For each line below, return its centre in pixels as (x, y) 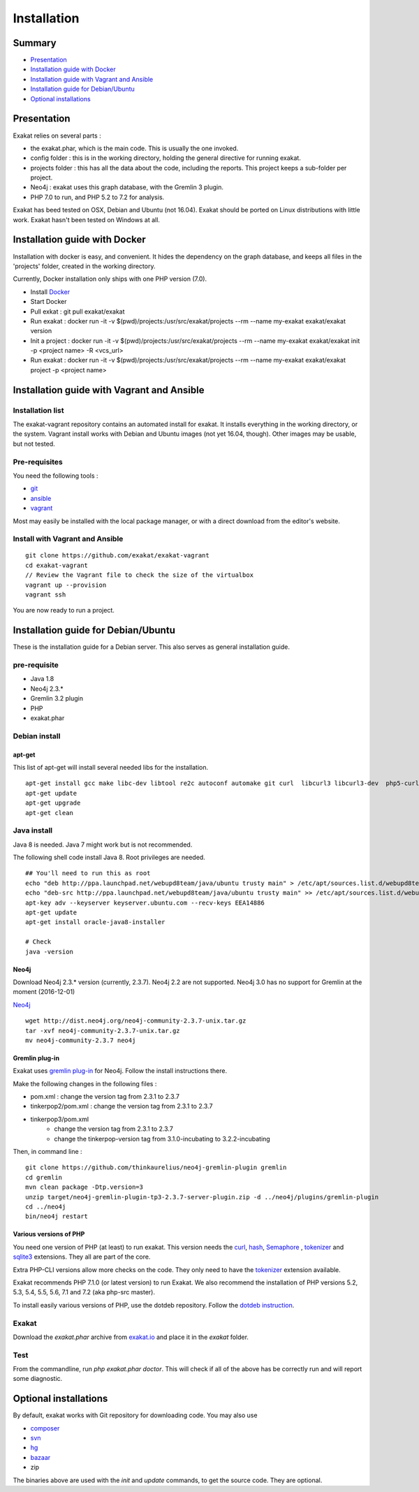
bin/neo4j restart (57, 1216)
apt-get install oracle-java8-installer (95, 922)
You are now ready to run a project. (64, 610)
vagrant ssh (46, 595)
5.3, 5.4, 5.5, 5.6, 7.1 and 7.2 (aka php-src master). (84, 1292)
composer (45, 1428)
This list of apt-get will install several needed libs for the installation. (111, 767)
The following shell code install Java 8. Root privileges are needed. (109, 857)
